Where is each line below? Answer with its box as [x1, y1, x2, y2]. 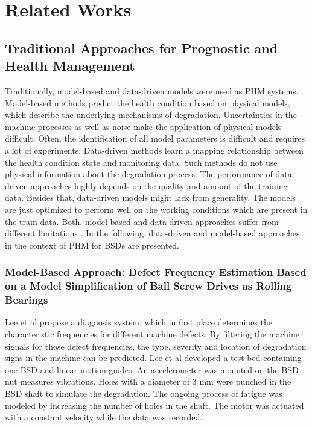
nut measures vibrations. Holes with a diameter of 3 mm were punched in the [5, 375, 291, 388]
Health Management [5, 56, 135, 75]
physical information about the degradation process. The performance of [5, 168, 273, 180]
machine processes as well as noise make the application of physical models [5, 120, 282, 132]
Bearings [5, 292, 48, 307]
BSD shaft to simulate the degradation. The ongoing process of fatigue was [5, 386, 282, 399]
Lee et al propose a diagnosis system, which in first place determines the [5, 316, 272, 328]
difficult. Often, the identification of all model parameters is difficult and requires [5, 132, 305, 145]
